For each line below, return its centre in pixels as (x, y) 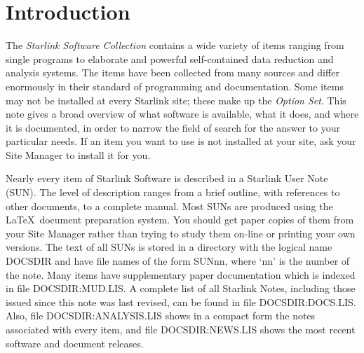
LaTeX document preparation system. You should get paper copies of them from (180, 220)
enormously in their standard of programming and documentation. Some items (175, 86)
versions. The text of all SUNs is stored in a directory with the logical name (169, 247)
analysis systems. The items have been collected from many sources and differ (173, 72)
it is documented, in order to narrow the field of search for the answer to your (173, 127)
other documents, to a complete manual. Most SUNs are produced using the (169, 206)
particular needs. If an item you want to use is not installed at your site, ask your (181, 141)
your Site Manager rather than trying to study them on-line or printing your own (181, 233)
